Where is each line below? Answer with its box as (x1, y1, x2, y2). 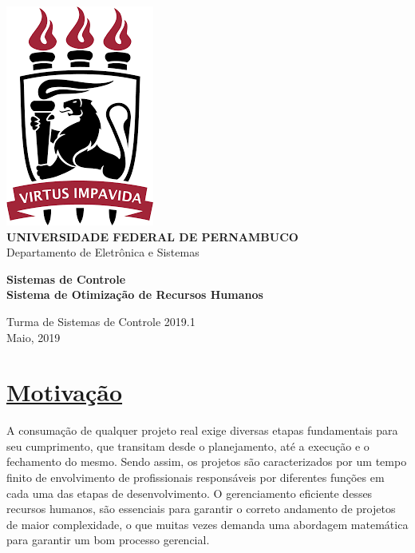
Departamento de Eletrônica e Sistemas (6, 244, 200, 261)
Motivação (6, 376, 123, 408)
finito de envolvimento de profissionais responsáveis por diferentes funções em (6, 469, 385, 486)
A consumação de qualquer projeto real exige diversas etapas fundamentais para (6, 422, 398, 439)
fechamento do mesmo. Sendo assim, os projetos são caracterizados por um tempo (6, 453, 407, 470)
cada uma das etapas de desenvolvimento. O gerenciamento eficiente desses (6, 484, 373, 501)
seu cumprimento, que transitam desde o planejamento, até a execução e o (6, 437, 370, 454)
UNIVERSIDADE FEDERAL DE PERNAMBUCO (6, 228, 298, 245)
